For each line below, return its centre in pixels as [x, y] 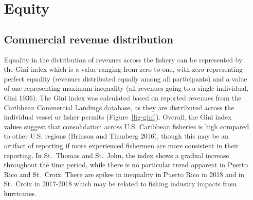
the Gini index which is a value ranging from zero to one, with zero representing [123, 69]
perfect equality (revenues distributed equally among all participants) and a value [126, 78]
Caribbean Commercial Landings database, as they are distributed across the [119, 107]
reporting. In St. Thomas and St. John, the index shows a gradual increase [117, 155]
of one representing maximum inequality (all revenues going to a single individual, [126, 88]
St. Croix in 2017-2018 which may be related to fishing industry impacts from [120, 184]
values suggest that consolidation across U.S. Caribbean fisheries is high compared [126, 126]
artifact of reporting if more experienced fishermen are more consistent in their [121, 145]
